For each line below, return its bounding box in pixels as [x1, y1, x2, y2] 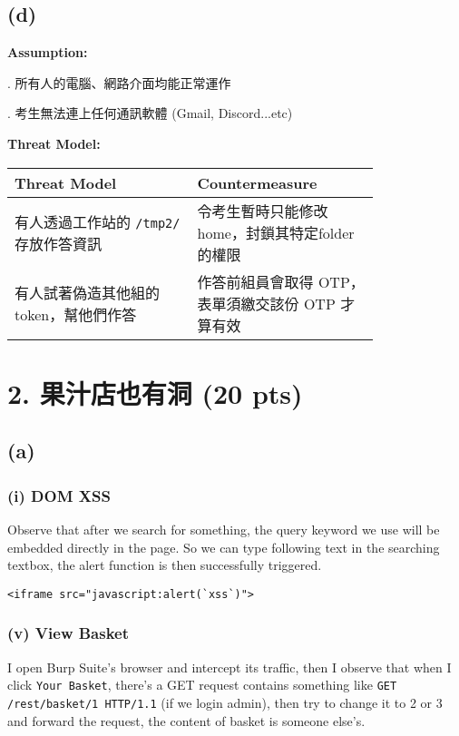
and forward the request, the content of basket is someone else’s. [7, 711, 366, 730]
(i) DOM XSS [7, 484, 111, 506]
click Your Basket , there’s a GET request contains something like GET [7, 675, 397, 694]
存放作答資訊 [15, 232, 103, 254]
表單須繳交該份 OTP [197, 292, 336, 314]
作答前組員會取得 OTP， [197, 270, 365, 292]
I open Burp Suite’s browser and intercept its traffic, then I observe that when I [7, 657, 452, 676]
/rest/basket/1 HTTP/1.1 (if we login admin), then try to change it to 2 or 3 [7, 692, 443, 711]
